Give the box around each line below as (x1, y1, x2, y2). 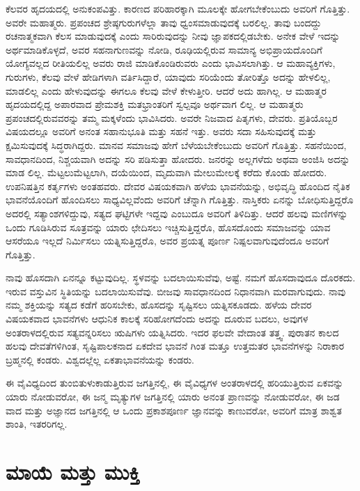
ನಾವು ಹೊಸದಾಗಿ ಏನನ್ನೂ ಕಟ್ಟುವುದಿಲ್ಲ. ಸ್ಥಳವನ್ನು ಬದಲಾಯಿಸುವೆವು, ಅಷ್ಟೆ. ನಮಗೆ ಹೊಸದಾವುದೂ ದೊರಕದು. (6, 270, 356, 285)
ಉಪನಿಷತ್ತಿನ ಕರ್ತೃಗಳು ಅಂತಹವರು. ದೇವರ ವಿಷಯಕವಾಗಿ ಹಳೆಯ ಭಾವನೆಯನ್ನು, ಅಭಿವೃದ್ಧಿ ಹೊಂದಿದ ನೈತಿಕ (6, 178, 350, 193)
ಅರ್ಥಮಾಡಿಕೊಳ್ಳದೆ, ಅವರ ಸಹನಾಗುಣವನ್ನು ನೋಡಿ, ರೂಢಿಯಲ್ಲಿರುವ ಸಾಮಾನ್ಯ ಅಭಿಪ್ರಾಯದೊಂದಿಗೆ (6, 42, 322, 56)
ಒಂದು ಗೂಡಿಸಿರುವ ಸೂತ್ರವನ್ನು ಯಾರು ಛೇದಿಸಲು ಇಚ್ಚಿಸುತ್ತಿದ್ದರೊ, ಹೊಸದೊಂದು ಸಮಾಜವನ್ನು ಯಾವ (6, 219, 331, 234)
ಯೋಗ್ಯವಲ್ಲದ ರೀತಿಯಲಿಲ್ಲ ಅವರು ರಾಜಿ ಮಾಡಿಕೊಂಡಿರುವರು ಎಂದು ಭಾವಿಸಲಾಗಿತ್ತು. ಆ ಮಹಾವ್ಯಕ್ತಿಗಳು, (6, 56, 336, 70)
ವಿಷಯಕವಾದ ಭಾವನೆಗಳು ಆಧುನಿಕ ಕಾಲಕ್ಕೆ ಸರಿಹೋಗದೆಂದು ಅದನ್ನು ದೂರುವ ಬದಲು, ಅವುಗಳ (6, 311, 308, 326)
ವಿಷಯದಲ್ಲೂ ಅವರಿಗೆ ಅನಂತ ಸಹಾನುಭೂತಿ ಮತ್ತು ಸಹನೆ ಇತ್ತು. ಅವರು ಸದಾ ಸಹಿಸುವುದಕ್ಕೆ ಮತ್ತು (6, 124, 317, 139)
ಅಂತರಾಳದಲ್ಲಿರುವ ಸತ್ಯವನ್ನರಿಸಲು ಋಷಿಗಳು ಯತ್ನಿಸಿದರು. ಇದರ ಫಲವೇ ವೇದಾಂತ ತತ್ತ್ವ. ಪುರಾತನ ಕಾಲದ (6, 325, 339, 339)
